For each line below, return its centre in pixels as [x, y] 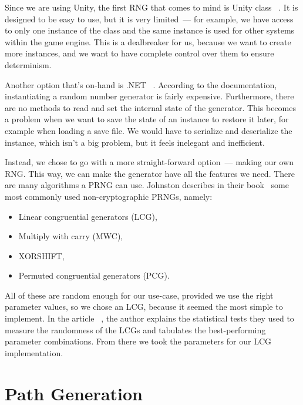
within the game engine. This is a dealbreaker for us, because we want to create [148, 41]
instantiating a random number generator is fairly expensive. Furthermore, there [149, 96]
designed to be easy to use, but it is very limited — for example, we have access [149, 19]
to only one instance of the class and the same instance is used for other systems [150, 30]
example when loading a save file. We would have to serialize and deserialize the [149, 130]
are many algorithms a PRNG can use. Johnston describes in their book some [147, 185]
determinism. [28, 64]
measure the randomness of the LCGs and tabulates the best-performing [135, 329]
